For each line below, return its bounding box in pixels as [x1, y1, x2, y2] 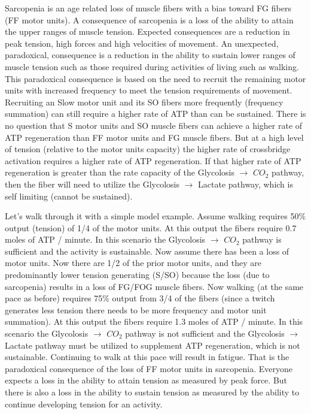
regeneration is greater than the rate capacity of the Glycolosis [5, 166, 234, 179]
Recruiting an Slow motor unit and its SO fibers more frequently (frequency [5, 95, 283, 108]
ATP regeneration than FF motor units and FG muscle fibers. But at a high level [5, 131, 304, 143]
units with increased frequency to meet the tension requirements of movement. [5, 84, 292, 96]
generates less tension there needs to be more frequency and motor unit [5, 303, 267, 316]
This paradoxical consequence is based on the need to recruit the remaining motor [5, 72, 306, 84]
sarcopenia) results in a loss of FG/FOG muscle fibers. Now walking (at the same [5, 280, 304, 292]
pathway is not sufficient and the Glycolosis [125, 327, 285, 340]
